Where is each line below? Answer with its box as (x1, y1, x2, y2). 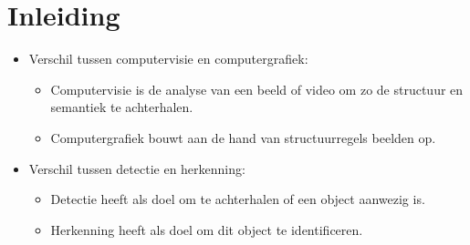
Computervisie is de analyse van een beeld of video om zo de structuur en (50, 79, 464, 98)
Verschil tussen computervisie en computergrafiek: (28, 49, 308, 68)
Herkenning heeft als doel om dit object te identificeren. (50, 219, 363, 239)
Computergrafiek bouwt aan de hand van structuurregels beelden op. (50, 128, 436, 147)
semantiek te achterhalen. (50, 97, 193, 117)
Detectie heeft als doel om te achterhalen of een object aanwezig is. (50, 189, 425, 209)
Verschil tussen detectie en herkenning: (28, 158, 245, 178)
